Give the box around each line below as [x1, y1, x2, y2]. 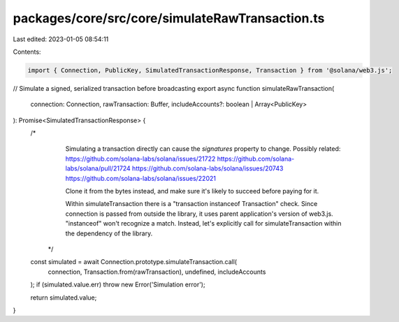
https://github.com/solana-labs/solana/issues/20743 [131, 164, 284, 173]
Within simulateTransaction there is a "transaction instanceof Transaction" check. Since [65, 200, 318, 208]
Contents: [13, 47, 41, 56]
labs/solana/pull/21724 [65, 164, 131, 173]
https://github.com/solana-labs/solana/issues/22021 [65, 174, 217, 182]
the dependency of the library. [65, 229, 153, 237]
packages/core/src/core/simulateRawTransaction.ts [13, 10, 325, 26]
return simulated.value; [30, 293, 97, 302]
